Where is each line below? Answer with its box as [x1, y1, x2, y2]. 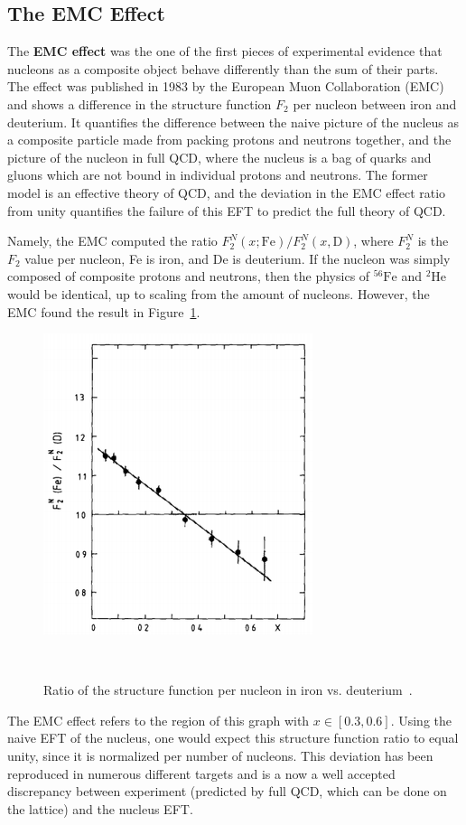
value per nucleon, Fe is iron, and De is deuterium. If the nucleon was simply [24, 248, 451, 267]
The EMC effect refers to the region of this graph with [7, 710, 310, 729]
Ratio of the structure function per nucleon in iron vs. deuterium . [43, 680, 413, 699]
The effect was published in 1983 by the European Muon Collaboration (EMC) [7, 77, 444, 96]
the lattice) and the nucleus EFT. [7, 799, 193, 818]
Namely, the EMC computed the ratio [7, 231, 218, 250]
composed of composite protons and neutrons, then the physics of [7, 267, 370, 286]
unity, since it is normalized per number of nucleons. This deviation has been [7, 746, 433, 765]
